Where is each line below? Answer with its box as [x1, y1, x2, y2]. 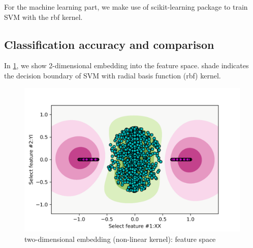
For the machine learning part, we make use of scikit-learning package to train [4, 2, 248, 12]
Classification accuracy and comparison [4, 36, 214, 52]
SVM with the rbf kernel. [4, 11, 83, 22]
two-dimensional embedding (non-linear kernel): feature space [24, 233, 216, 244]
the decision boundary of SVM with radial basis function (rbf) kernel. [4, 70, 221, 80]
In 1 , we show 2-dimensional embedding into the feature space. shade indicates [4, 60, 249, 71]
